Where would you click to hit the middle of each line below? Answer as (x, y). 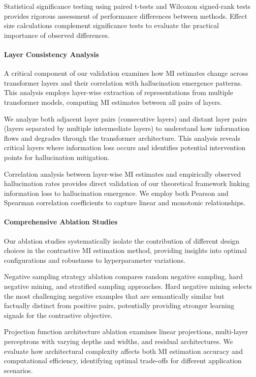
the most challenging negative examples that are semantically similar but (114, 296)
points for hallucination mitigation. (57, 157)
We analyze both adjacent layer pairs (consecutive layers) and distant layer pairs (126, 118)
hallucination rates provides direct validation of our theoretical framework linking (127, 183)
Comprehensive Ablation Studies (61, 222)
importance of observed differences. (57, 35)
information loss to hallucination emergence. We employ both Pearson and (116, 193)
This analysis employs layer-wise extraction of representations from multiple (119, 92)
